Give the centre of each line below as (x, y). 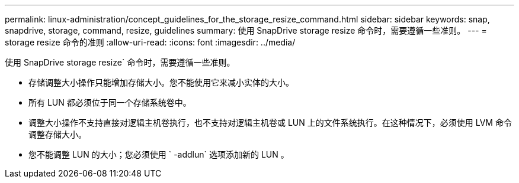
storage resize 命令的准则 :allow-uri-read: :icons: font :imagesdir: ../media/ (150, 42)
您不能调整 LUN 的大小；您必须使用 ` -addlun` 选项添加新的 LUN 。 (159, 154)
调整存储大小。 (57, 134)
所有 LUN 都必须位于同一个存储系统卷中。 (110, 102)
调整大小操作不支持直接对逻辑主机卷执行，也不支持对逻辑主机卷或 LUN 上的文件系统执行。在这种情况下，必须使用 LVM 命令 (270, 122)
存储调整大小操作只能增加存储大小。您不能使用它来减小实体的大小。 (161, 82)
